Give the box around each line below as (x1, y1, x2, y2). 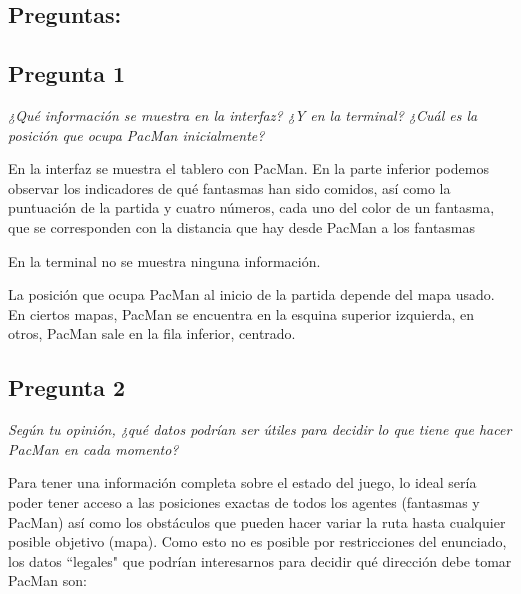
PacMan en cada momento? (8, 438, 179, 459)
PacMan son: (8, 570, 87, 591)
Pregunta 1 (8, 58, 126, 89)
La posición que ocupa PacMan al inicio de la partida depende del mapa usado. (8, 284, 495, 305)
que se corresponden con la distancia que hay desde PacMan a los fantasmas (8, 216, 476, 237)
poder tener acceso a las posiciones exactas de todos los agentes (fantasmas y (8, 491, 480, 512)
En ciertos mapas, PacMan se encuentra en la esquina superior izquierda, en (8, 303, 475, 324)
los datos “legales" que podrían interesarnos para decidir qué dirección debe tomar (8, 550, 512, 571)
